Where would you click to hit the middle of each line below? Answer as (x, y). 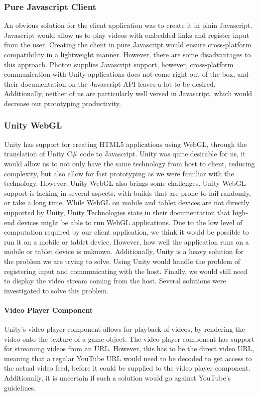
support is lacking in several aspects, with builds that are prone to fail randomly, (128, 193)
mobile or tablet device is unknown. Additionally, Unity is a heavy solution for (124, 251)
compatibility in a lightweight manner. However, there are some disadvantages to (128, 54)
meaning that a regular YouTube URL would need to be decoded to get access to (128, 358)
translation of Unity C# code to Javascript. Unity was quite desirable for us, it (125, 154)
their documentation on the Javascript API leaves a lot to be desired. (110, 83)
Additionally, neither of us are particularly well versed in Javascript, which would (128, 93)
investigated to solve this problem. (56, 290)
